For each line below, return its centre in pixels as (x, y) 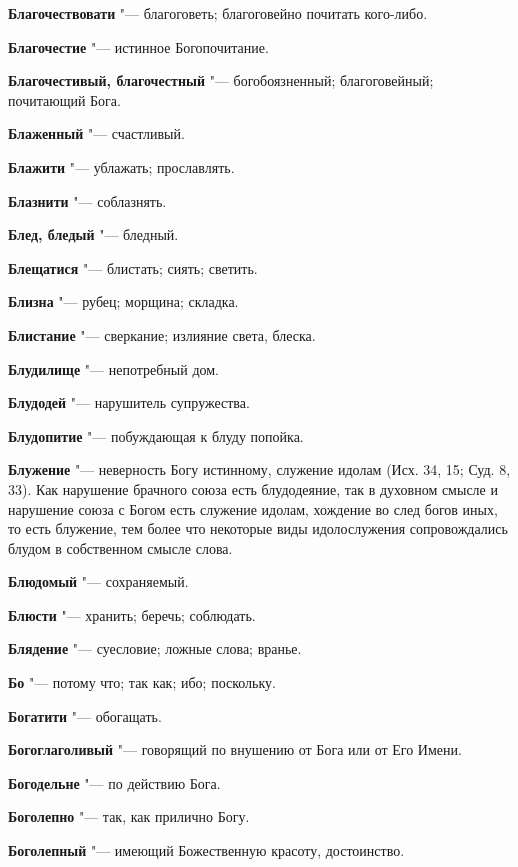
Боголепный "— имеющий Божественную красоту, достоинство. (206, 850)
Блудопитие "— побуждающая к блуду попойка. (156, 435)
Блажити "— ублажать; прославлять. (121, 166)
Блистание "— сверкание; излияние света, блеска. (162, 334)
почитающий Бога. (64, 99)
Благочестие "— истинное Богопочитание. (138, 46)
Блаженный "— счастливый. (96, 133)
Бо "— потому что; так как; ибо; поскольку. (142, 682)
